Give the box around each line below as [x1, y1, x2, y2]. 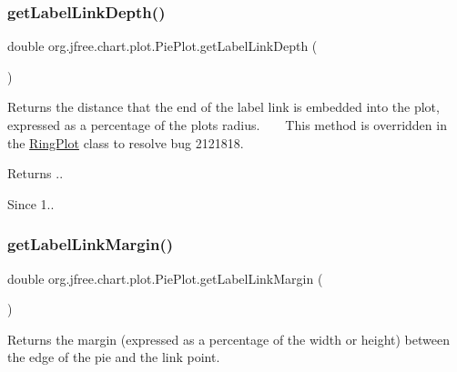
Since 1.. [7, 194, 55, 213]
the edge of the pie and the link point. [7, 347, 220, 367]
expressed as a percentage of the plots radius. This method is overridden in [7, 116, 447, 134]
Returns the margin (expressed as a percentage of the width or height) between [7, 329, 450, 348]
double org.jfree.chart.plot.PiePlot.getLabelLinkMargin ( [7, 268, 323, 287]
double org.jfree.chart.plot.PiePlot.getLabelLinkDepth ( [7, 36, 318, 55]
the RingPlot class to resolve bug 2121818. [7, 133, 244, 152]
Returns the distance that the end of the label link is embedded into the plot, [7, 97, 440, 116]
